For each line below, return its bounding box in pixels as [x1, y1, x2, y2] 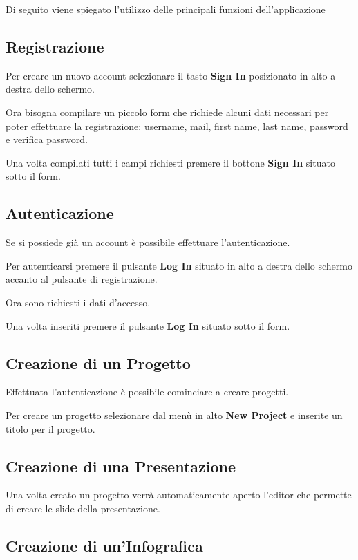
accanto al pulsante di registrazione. [6, 272, 158, 286]
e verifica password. [6, 132, 88, 147]
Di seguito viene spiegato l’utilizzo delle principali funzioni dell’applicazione [6, 2, 326, 16]
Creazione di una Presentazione [6, 455, 236, 476]
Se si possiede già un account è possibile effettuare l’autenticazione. [6, 235, 290, 250]
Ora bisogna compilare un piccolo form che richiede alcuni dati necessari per [6, 104, 329, 119]
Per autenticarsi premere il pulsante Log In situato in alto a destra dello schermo [6, 258, 352, 272]
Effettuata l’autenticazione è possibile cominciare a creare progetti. [6, 384, 289, 399]
